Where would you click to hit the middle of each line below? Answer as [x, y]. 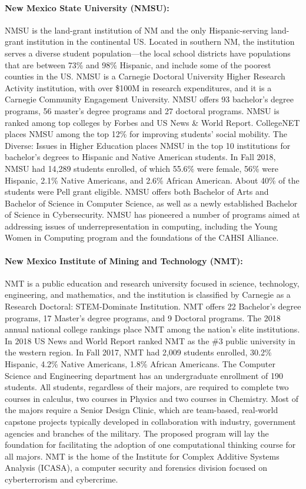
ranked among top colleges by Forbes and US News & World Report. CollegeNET [152, 122]
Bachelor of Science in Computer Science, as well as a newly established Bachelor [151, 203]
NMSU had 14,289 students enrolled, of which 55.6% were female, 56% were [142, 168]
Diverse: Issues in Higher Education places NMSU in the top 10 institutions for [148, 145]
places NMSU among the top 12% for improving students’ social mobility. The [146, 134]
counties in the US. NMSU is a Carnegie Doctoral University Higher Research [145, 76]
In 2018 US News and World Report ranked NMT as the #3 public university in [150, 340]
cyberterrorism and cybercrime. [61, 479]
